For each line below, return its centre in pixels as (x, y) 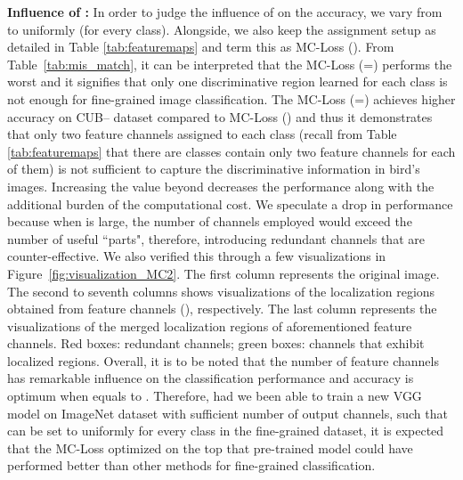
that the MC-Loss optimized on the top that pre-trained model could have (210, 447)
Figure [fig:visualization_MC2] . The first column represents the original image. (223, 273)
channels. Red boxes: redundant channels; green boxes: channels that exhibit (216, 343)
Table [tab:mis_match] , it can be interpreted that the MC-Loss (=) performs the (230, 64)
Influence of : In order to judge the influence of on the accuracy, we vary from (225, 12)
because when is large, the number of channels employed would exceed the (210, 221)
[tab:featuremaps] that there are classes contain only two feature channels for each (231, 151)
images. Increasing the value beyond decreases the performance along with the (221, 186)
